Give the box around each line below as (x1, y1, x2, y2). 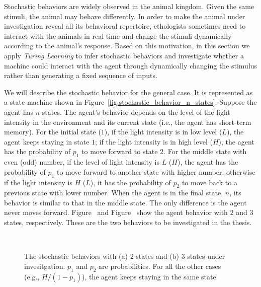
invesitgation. (24, 260, 65, 271)
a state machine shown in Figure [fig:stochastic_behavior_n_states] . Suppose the (4, 97, 257, 107)
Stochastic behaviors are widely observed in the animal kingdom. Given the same (4, 1, 254, 11)
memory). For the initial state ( (4, 126, 101, 137)
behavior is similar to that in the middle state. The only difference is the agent (4, 197, 247, 207)
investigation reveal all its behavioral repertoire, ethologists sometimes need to (4, 21, 246, 31)
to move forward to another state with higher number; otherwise (56, 166, 255, 177)
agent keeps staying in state (4, 136, 90, 147)
